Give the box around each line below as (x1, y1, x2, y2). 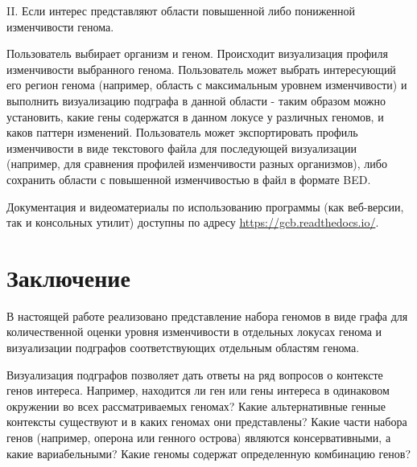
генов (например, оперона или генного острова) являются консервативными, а (6, 429, 391, 445)
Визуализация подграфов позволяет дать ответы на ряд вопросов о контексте (6, 366, 383, 383)
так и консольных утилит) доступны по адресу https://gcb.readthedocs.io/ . (6, 214, 379, 231)
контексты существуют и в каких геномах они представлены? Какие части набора (6, 413, 407, 430)
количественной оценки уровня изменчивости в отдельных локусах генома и (6, 323, 382, 340)
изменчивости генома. (6, 18, 114, 35)
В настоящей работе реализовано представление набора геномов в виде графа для (6, 307, 408, 324)
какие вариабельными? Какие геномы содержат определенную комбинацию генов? (6, 444, 411, 461)
